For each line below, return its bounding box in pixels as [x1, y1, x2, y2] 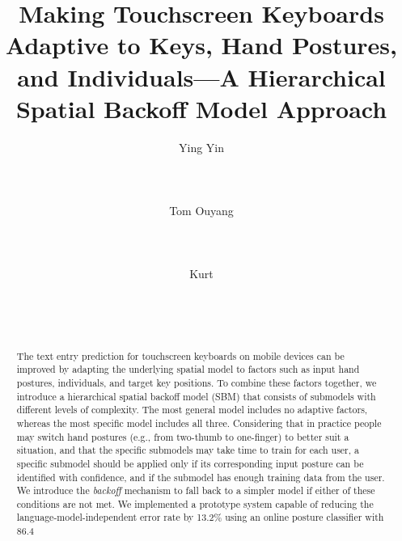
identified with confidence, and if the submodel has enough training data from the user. [16, 470, 385, 484]
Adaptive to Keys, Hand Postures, [6, 28, 397, 61]
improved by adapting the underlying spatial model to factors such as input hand [16, 362, 360, 376]
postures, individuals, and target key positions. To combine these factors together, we [16, 375, 377, 389]
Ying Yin [178, 138, 224, 155]
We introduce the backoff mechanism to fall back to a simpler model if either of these [16, 484, 375, 497]
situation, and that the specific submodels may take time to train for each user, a [16, 443, 359, 457]
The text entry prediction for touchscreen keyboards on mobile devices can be [16, 349, 345, 362]
